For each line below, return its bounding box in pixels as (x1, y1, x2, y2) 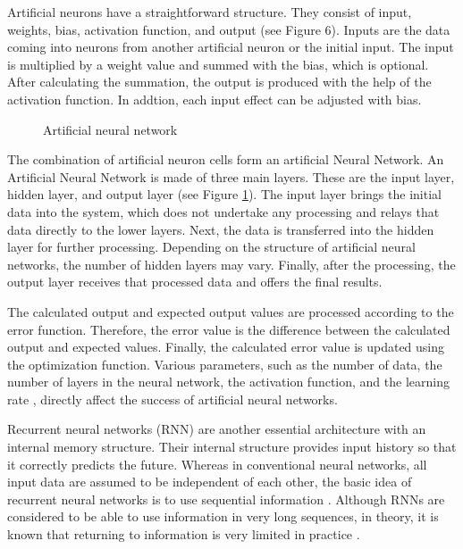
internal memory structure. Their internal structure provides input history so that (7, 437, 457, 456)
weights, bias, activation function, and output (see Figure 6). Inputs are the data (7, 20, 450, 38)
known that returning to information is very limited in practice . (7, 525, 360, 544)
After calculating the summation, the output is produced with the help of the (7, 72, 432, 91)
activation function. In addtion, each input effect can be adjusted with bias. (7, 89, 422, 108)
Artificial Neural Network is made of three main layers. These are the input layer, (7, 167, 455, 186)
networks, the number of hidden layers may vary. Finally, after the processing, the (7, 254, 456, 273)
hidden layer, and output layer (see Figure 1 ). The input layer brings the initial (7, 185, 442, 204)
